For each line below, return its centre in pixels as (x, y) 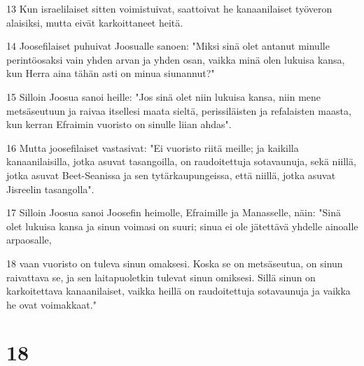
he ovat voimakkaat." (51, 304)
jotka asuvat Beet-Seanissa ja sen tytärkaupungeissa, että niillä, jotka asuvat (171, 175)
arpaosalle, (29, 240)
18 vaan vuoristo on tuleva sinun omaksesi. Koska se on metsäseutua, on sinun (175, 263)
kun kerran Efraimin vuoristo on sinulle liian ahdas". (119, 124)
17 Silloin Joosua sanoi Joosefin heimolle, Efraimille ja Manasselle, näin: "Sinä (174, 212)
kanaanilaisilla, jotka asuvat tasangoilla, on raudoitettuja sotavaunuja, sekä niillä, (181, 161)
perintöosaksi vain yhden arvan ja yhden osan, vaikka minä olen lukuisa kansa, (176, 59)
